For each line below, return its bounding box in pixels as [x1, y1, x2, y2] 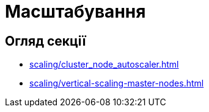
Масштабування [5, 1, 146, 22]
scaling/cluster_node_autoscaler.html [29, 59, 179, 70]
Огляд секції [5, 33, 86, 49]
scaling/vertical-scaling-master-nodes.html [29, 78, 204, 89]
